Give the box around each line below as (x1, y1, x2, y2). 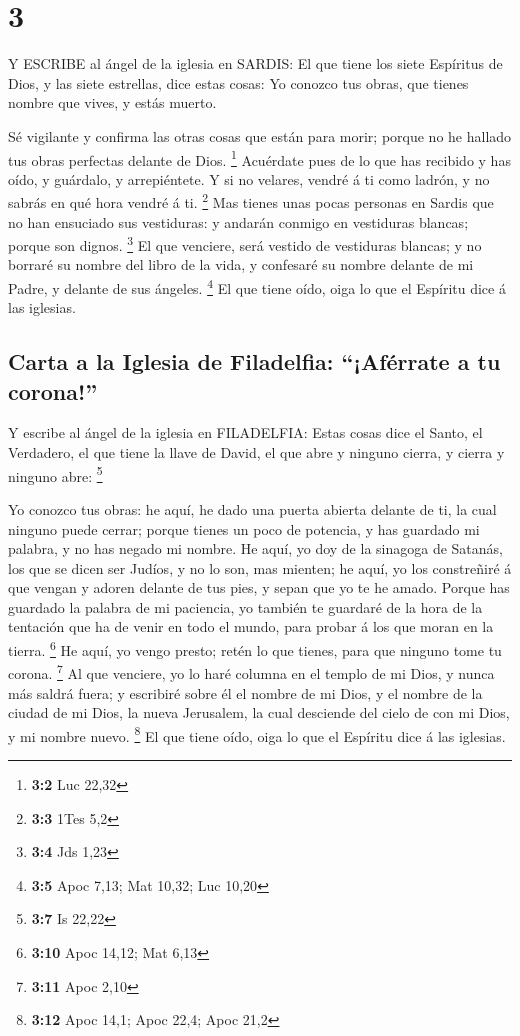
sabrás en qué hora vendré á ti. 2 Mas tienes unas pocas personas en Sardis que (8, 189, 494, 212)
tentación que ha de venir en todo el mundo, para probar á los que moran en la (8, 616, 494, 637)
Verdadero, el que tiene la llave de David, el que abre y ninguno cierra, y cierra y (8, 442, 505, 463)
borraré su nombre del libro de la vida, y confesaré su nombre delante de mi (8, 254, 474, 275)
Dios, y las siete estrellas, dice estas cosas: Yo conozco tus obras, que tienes (8, 72, 469, 93)
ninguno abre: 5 (8, 462, 103, 486)
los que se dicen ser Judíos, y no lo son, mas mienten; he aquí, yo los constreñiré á (8, 557, 512, 578)
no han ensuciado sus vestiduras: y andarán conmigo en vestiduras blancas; (8, 211, 469, 232)
